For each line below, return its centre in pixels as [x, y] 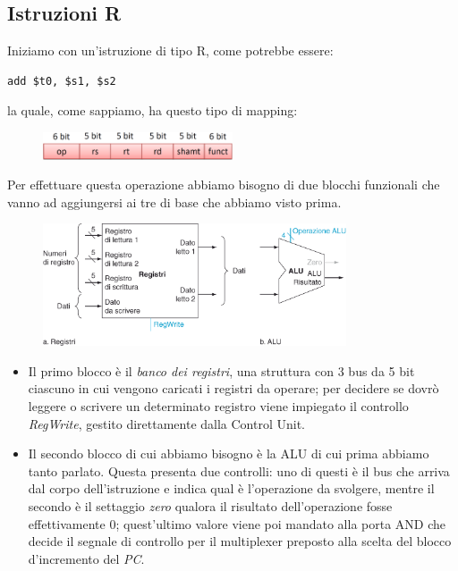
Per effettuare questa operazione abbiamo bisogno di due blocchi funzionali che [224, 185]
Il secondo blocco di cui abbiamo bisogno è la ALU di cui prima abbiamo [229, 453]
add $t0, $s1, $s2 [62, 81]
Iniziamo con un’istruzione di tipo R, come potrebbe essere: [170, 50]
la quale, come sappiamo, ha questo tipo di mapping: [153, 110]
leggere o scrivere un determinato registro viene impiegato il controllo [218, 405]
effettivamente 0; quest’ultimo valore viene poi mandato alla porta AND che [237, 523]
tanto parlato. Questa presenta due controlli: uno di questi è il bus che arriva [239, 470]
